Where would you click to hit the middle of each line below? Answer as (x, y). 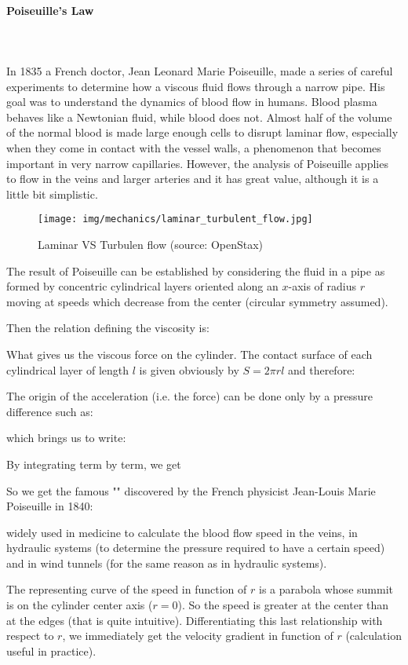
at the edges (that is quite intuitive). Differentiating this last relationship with (195, 620)
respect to (30, 636)
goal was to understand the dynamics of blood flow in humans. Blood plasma (192, 102)
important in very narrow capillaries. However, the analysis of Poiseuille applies (197, 163)
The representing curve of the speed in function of (127, 589)
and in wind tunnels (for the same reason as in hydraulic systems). (167, 563)
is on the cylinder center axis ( (80, 605)
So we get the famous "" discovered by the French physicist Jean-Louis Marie (191, 490)
